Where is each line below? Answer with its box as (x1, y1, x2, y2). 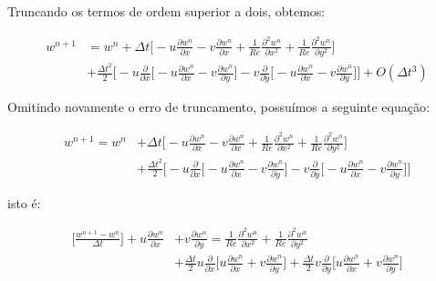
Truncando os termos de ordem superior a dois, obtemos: (7, 2, 326, 20)
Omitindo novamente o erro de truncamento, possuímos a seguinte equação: (7, 97, 430, 116)
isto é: (7, 193, 41, 212)
